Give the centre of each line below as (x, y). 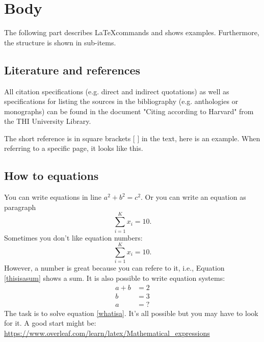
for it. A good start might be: (50, 323)
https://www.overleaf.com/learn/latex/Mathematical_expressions (107, 333)
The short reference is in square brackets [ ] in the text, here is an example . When (132, 138)
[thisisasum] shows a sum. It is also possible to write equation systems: (115, 278)
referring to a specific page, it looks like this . (74, 148)
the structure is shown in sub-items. (60, 42)
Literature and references (72, 70)
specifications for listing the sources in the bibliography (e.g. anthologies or (121, 101)
